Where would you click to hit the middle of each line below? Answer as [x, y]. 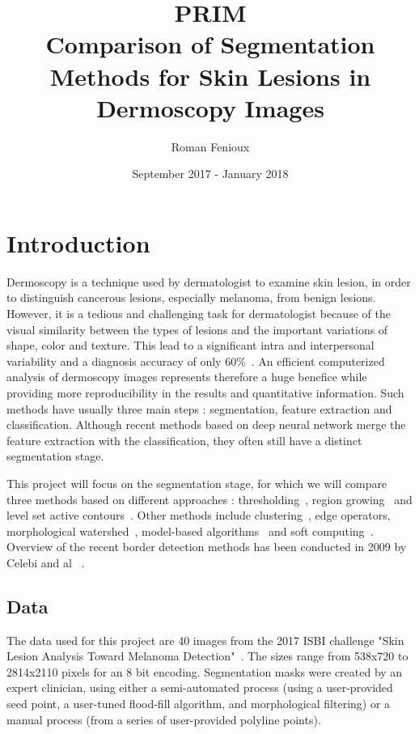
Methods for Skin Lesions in [210, 76]
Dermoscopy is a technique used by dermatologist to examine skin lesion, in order [209, 281]
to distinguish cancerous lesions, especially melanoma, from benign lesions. [191, 297]
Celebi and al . [46, 562]
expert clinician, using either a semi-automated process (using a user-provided [200, 687]
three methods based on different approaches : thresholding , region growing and [209, 499]
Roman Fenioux [210, 146]
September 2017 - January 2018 [210, 174]
